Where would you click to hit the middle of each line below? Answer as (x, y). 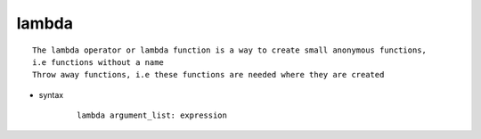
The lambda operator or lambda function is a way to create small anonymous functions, (230, 50)
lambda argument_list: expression (152, 115)
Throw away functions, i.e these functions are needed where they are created (208, 75)
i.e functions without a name (98, 62)
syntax (51, 94)
